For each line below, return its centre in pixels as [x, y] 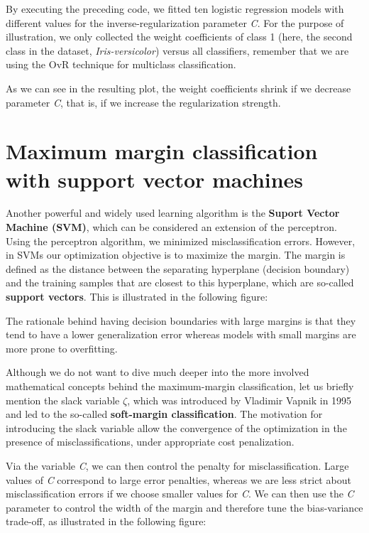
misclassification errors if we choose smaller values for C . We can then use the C [180, 494]
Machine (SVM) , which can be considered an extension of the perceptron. [171, 227]
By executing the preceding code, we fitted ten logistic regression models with [175, 9]
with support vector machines [155, 179]
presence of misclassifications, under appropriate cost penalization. [150, 442]
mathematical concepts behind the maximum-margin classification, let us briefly [180, 386]
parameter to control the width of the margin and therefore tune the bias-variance [184, 507]
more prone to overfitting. [62, 348]
